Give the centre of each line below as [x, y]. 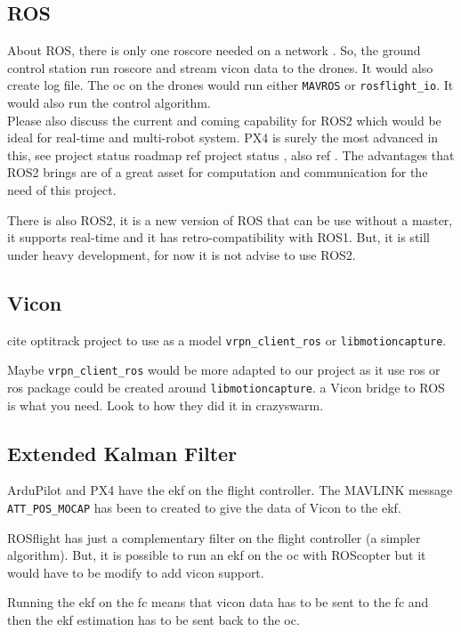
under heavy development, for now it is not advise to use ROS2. [182, 254]
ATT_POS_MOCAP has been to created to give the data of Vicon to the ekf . [204, 507]
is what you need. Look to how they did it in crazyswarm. [166, 405]
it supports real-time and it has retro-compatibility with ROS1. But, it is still [219, 237]
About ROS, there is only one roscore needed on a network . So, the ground [214, 50]
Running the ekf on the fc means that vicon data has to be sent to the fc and [218, 602]
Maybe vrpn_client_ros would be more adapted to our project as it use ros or [224, 370]
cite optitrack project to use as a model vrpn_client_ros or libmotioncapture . [227, 340]
